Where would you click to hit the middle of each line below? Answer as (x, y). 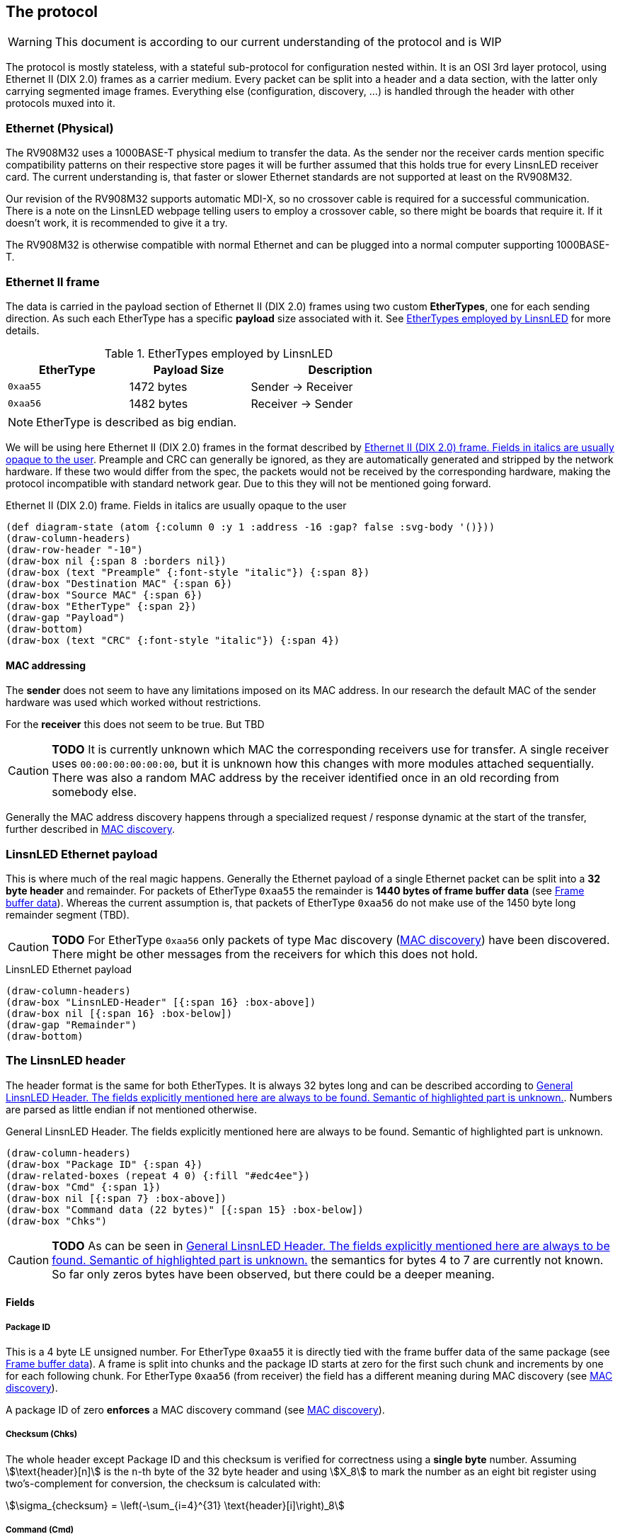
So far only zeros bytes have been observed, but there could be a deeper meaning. (273, 1274)
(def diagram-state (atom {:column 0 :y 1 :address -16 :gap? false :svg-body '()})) (251, 527)
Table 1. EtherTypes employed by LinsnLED (219, 353)
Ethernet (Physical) (60, 128)
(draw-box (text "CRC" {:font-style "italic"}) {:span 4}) (173, 640)
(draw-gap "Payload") (65, 617)
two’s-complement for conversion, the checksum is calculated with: (163, 1483)
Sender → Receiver (302, 386)
